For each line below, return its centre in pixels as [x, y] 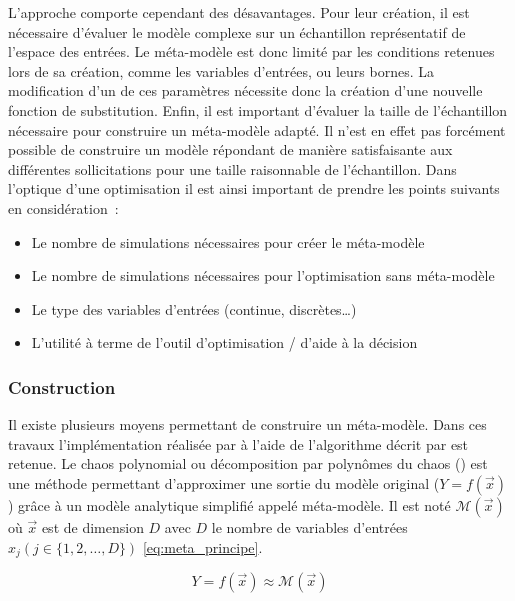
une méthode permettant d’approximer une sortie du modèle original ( [224, 482]
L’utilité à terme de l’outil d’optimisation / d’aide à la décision [224, 342]
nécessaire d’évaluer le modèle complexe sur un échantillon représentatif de [237, 31]
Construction [62, 386]
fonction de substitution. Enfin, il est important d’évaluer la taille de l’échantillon [258, 109]
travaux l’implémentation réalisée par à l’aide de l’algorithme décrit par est [238, 443]
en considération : [63, 207]
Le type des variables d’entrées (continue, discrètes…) [194, 308]
